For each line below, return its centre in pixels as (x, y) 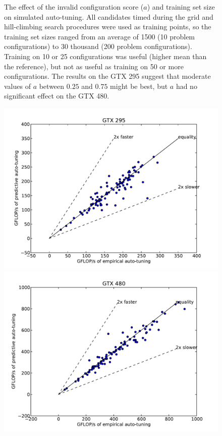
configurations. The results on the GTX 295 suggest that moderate (107, 76)
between (52, 86)
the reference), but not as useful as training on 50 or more (94, 66)
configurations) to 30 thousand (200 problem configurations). (98, 46)
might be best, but (139, 86)
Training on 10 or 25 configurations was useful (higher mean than (105, 56)
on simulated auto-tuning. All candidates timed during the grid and (109, 16)
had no (186, 86)
